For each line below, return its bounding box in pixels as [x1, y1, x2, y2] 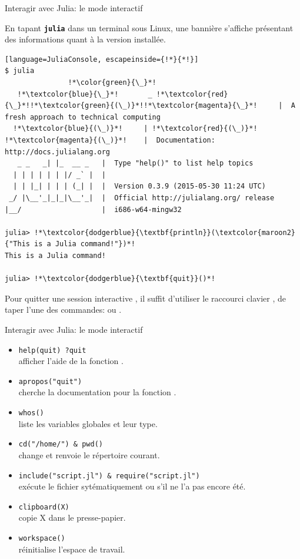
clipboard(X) [18, 502, 69, 511]
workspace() [18, 534, 65, 543]
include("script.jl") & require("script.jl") [18, 471, 200, 480]
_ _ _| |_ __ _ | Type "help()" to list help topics [17, 159, 254, 168]
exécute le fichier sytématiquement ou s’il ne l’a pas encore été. [18, 480, 246, 492]
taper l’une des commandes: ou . [5, 303, 122, 316]
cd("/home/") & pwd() [18, 440, 103, 449]
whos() [18, 409, 44, 417]
